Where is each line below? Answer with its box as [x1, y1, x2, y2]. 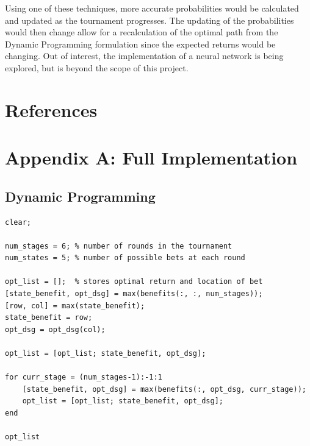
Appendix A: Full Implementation [5, 145, 298, 170]
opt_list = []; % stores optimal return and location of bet [5, 277, 263, 286]
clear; [5, 218, 31, 227]
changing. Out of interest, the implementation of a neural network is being [5, 49, 284, 62]
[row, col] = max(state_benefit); [5, 301, 145, 310]
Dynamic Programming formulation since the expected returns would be [5, 37, 276, 50]
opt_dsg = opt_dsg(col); [5, 325, 106, 334]
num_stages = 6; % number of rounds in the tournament [5, 241, 232, 250]
